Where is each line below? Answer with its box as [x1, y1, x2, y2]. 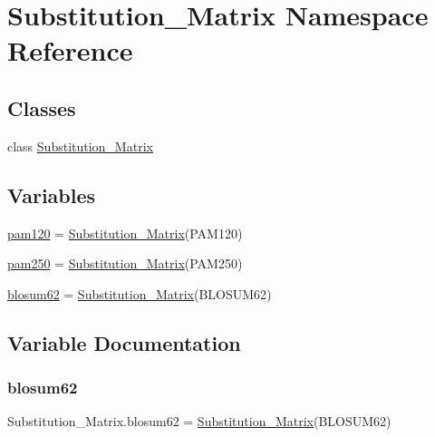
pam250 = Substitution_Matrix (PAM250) [7, 254, 243, 273]
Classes [7, 93, 76, 121]
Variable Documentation [7, 328, 241, 356]
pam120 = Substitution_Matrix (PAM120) [7, 223, 243, 242]
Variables [7, 180, 96, 209]
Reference [7, 32, 133, 69]
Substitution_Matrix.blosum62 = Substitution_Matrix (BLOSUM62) [7, 412, 391, 431]
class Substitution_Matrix [7, 136, 153, 155]
